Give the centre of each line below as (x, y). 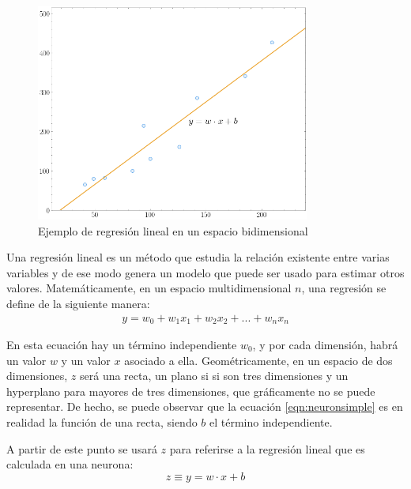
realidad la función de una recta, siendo (102, 421)
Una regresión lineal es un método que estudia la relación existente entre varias (198, 257)
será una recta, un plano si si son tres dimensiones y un (214, 376)
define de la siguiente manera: (78, 303)
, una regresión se (344, 288)
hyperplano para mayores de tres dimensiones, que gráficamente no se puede (191, 391)
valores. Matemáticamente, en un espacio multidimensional (149, 288)
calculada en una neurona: (70, 464)
